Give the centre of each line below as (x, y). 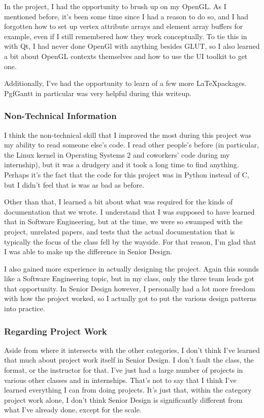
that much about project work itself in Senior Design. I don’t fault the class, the (129, 360)
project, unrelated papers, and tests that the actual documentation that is (120, 231)
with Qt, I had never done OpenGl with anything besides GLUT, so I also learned (132, 46)
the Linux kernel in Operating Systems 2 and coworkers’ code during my (117, 154)
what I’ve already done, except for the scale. (73, 410)
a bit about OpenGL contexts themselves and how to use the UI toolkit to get (126, 56)
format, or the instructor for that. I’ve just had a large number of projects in (124, 370)
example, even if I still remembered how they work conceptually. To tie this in (126, 36)
